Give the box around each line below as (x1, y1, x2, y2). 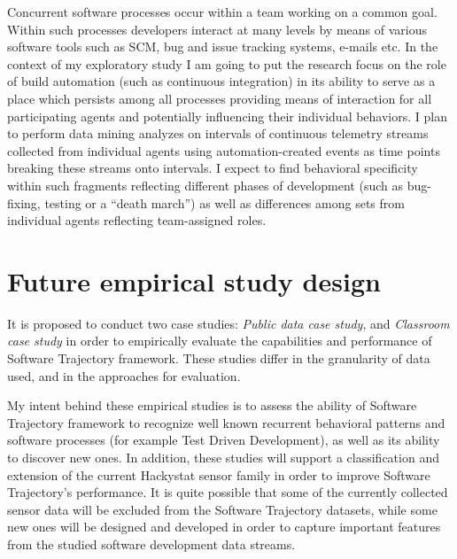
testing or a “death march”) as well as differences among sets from (44, 193, 405, 212)
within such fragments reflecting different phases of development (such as (7, 175, 403, 194)
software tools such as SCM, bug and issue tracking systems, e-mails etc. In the (7, 37, 438, 56)
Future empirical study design (7, 262, 381, 299)
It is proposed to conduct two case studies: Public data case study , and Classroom (7, 314, 450, 332)
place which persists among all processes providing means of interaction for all (7, 89, 432, 107)
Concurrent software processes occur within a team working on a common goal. (7, 3, 438, 20)
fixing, (7, 193, 41, 212)
